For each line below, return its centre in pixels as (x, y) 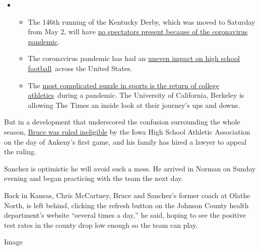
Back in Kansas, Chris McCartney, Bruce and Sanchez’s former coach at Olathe (127, 195)
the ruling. (20, 151)
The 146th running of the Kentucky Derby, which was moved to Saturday (142, 21)
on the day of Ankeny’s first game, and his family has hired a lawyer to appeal (125, 141)
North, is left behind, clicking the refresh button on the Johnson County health (126, 205)
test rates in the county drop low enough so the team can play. (101, 225)
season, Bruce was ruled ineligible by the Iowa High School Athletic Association (127, 131)
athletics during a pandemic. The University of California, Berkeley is (136, 95)
